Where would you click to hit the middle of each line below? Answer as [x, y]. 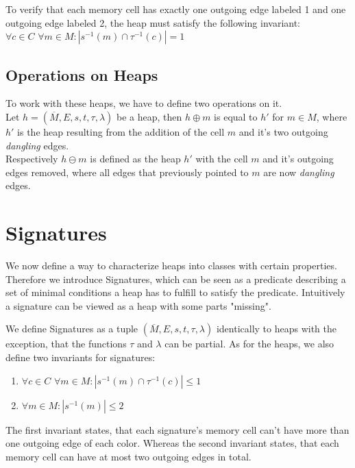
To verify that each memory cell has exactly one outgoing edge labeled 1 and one [176, 9]
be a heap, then [149, 116]
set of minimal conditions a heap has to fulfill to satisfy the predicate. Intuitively [175, 292]
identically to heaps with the [277, 329]
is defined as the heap [135, 159]
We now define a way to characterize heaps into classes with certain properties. [171, 266]
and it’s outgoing [298, 159]
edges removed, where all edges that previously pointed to [127, 172]
